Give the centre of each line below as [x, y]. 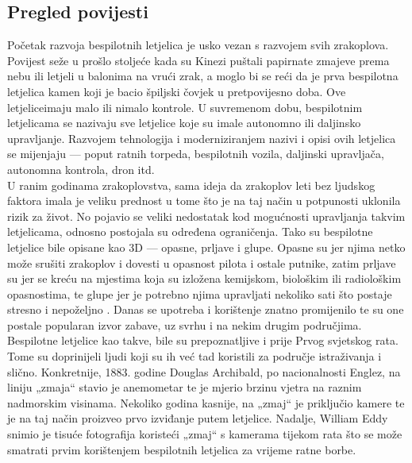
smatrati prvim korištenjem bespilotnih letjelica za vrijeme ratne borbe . [182, 449]
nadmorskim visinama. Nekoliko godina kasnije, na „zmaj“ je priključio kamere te [206, 402]
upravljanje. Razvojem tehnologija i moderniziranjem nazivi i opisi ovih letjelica [202, 138]
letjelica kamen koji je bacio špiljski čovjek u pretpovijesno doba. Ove [177, 91]
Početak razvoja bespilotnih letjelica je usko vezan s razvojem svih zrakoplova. [198, 45]
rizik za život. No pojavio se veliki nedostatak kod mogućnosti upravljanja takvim [206, 216]
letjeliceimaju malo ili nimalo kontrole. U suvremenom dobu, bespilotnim [185, 107]
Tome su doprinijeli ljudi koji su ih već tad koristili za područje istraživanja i [194, 356]
